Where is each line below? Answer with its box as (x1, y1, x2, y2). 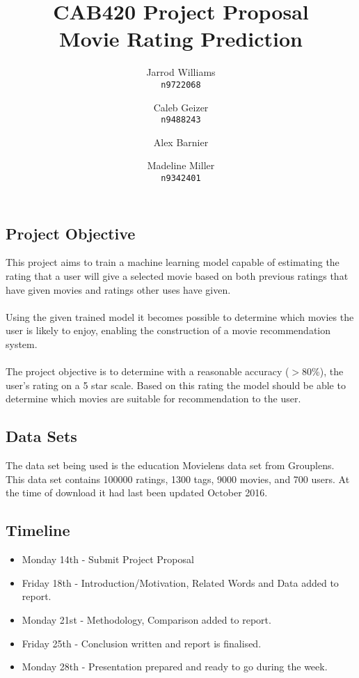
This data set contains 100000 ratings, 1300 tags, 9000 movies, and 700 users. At (6, 471, 350, 486)
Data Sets (6, 425, 77, 447)
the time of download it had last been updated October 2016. (6, 485, 268, 500)
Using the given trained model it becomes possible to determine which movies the (6, 309, 354, 324)
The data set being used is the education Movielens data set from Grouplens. (6, 458, 335, 473)
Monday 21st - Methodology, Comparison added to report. (22, 612, 271, 626)
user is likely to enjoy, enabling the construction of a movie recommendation (6, 323, 331, 338)
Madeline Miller (147, 158, 215, 173)
